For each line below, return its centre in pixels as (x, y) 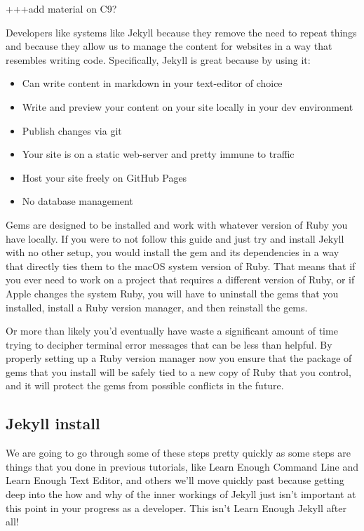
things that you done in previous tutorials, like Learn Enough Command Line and (182, 466)
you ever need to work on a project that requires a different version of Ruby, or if (180, 280)
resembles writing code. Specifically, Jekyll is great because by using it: (158, 59)
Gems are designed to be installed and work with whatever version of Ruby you (177, 224)
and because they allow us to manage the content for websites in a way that (169, 46)
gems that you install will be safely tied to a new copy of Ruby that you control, (178, 371)
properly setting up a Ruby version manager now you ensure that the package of (179, 358)
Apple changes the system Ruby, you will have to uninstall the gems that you (172, 293)
